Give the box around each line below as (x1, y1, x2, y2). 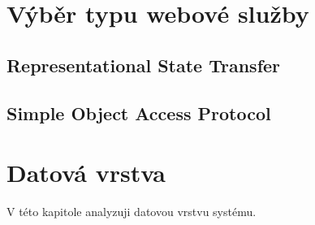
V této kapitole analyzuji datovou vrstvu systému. (6, 203, 257, 220)
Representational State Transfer (6, 52, 281, 77)
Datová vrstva (6, 156, 166, 189)
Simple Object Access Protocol (6, 100, 271, 125)
